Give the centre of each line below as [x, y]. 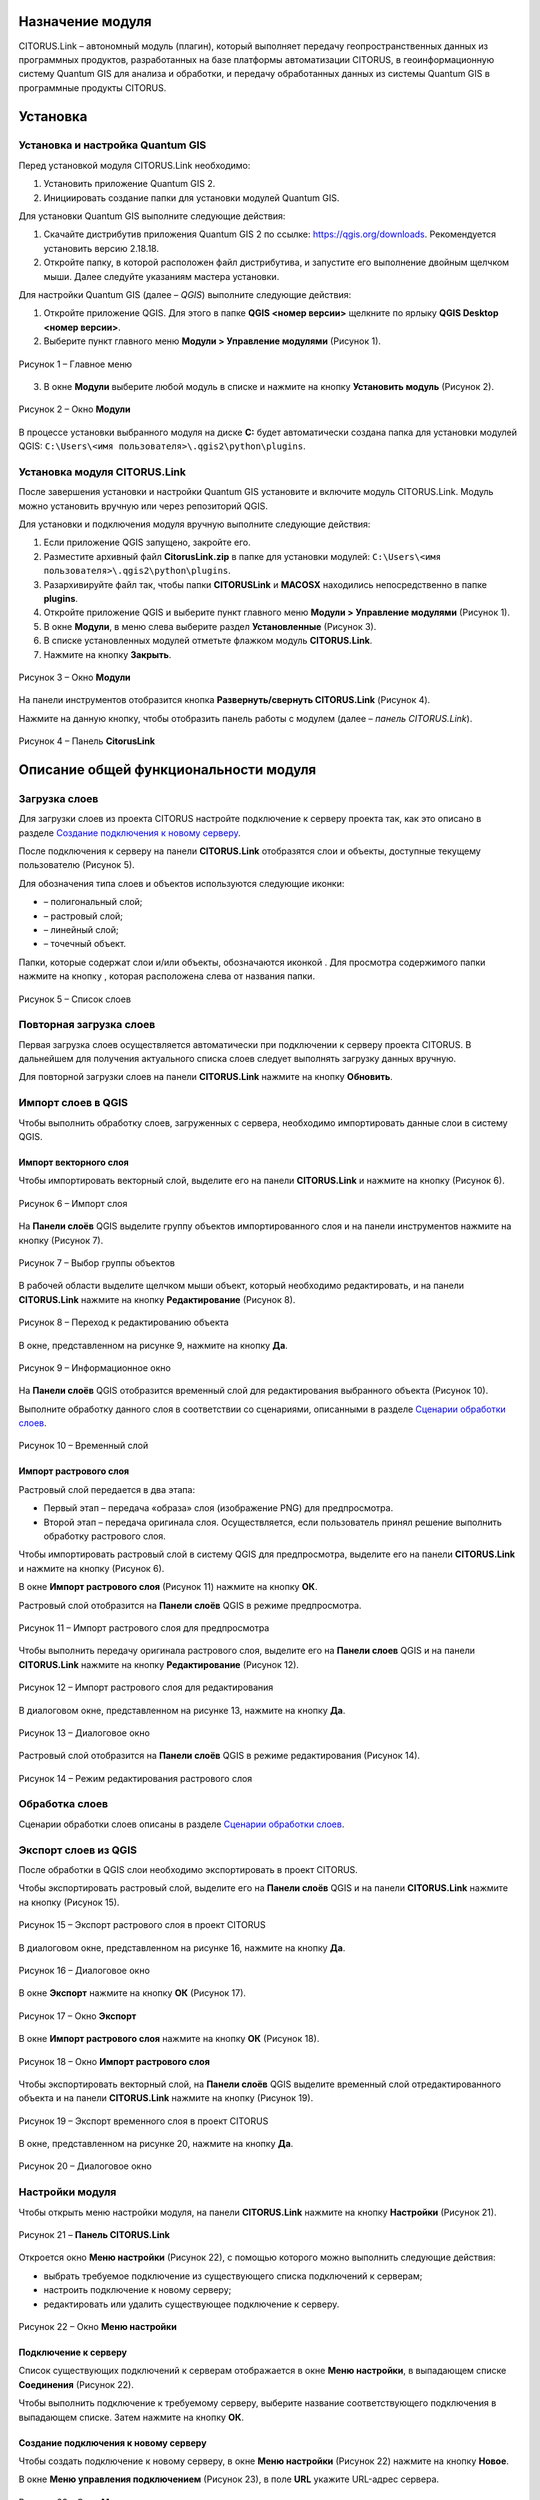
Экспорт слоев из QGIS [77, 1850]
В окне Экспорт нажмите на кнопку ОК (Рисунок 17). [132, 1993]
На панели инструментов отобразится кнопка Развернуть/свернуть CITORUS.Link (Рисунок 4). [224, 700]
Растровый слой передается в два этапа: [106, 1489]
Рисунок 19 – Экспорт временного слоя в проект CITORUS [143, 2121]
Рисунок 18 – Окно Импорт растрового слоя [114, 2061]
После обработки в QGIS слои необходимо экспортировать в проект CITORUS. [188, 1869]
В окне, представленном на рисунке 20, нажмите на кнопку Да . [156, 2144]
